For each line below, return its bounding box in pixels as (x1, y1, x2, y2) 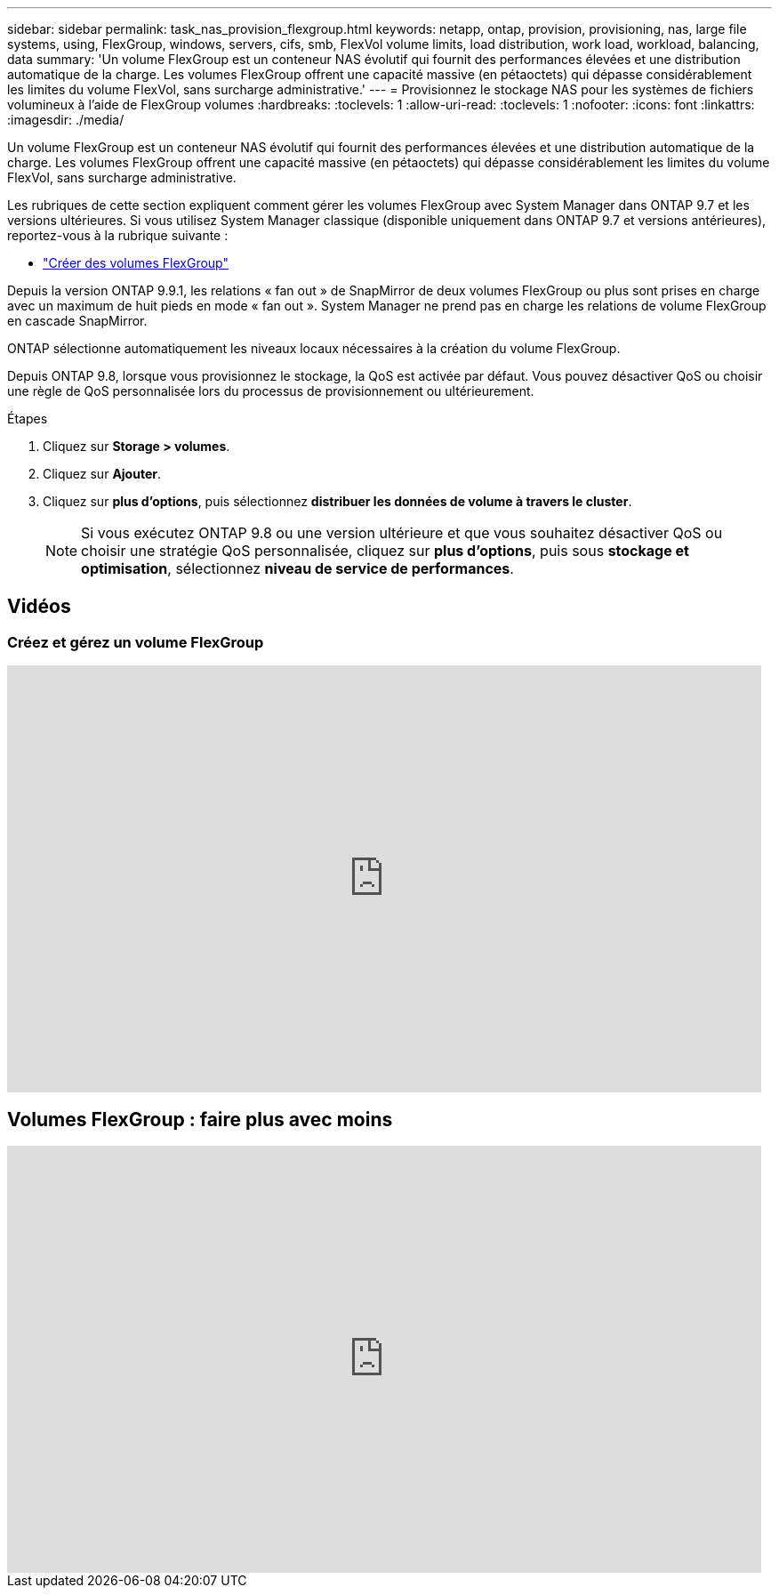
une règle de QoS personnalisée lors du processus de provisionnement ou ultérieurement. (7, 383, 534, 399)
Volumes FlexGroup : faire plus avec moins (7, 1108, 393, 1131)
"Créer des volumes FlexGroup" (43, 255, 229, 270)
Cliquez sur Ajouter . (43, 466, 162, 481)
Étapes (7, 411, 48, 426)
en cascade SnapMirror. (7, 313, 148, 328)
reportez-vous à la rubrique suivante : (7, 228, 229, 243)
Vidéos (7, 595, 71, 618)
